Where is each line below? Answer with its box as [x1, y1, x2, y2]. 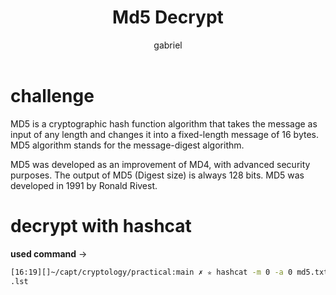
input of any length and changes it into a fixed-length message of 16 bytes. [10, 128, 320, 140]
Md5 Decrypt [112, 6, 224, 29]
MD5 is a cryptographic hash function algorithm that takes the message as [10, 117, 318, 130]
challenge [10, 84, 95, 107]
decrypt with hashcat [10, 214, 192, 237]
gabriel [153, 39, 183, 51]
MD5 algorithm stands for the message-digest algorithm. [10, 139, 245, 151]
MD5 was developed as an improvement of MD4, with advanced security [10, 158, 311, 170]
